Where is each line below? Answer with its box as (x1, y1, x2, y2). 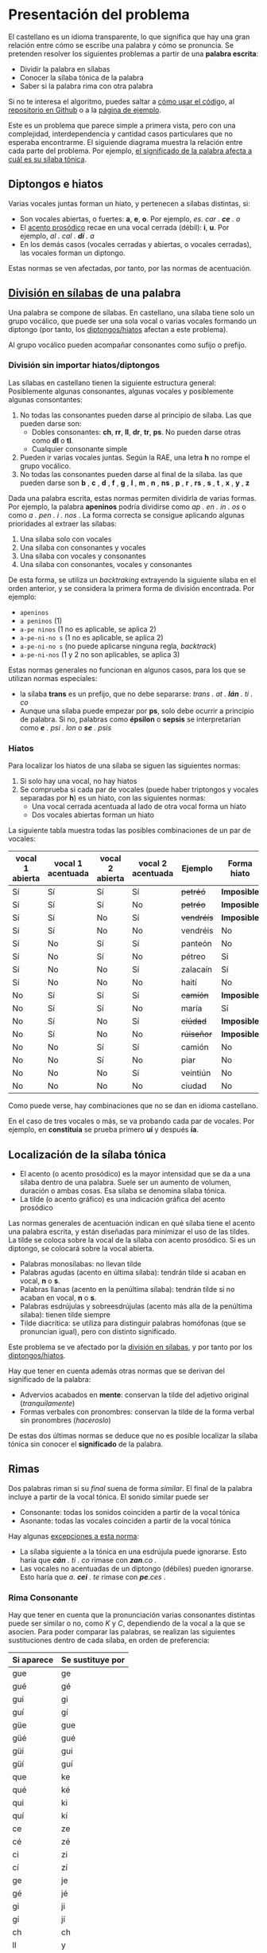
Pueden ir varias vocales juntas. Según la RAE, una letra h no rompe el (19, 452, 250, 462)
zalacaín (180, 964, 213, 975)
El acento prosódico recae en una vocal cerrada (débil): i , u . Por (19, 222, 230, 232)
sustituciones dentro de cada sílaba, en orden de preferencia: (8, 1635, 210, 1646)
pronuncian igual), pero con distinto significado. (19, 1326, 177, 1336)
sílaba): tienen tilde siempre (19, 1309, 111, 1319)
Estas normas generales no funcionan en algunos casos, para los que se (8, 665, 246, 675)
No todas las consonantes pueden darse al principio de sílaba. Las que (19, 410, 252, 420)
